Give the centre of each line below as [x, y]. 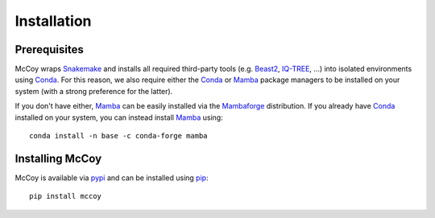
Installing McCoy [58, 158]
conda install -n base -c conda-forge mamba [119, 136]
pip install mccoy [66, 196]
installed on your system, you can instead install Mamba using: [119, 117]
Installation [53, 21]
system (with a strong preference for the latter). [94, 91]
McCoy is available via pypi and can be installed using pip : [112, 178]
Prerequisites [49, 49]
